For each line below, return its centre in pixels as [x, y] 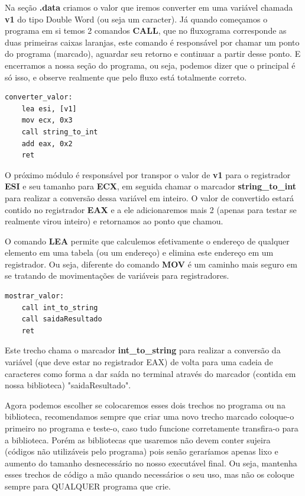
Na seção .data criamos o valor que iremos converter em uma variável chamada [149, 7]
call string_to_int [60, 132]
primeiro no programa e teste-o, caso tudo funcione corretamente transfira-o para [152, 428]
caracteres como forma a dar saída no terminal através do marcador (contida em [150, 373]
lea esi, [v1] [49, 109]
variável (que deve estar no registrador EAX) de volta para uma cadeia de [139, 362]
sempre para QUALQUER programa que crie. [88, 486]
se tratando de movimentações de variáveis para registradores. [117, 276]
